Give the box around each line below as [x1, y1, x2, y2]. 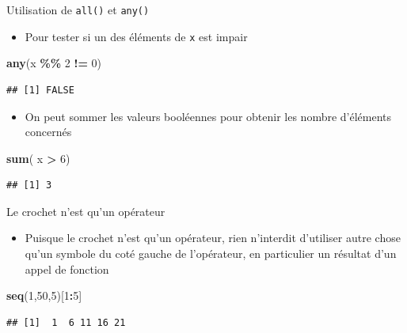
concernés [25, 123, 72, 140]
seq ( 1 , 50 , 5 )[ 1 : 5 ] [6, 287, 82, 304]
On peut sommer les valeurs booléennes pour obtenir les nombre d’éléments [25, 108, 392, 124]
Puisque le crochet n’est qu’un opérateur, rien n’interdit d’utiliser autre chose [25, 229, 401, 246]
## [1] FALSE [6, 84, 74, 96]
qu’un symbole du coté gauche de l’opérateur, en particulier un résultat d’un [25, 245, 397, 262]
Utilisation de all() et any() [6, 2, 150, 17]
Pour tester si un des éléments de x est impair [25, 28, 248, 44]
